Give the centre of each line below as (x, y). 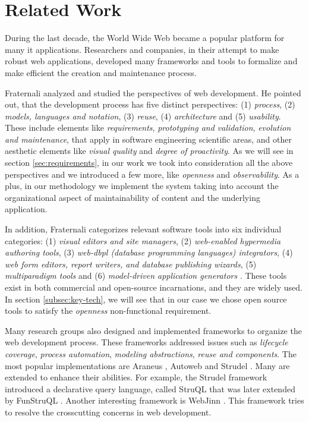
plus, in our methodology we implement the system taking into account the (142, 186)
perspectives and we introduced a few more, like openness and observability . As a (152, 174)
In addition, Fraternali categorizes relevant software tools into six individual (143, 229)
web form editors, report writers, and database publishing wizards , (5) (131, 264)
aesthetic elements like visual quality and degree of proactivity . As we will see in (149, 151)
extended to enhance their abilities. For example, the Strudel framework (136, 377)
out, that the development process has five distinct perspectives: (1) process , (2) (150, 104)
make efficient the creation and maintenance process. (101, 72)
